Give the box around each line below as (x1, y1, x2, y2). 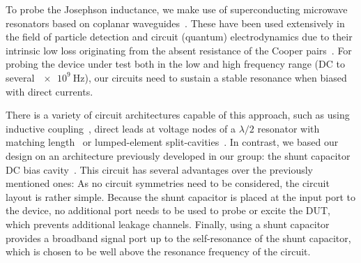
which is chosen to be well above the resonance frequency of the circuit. (6, 244, 311, 259)
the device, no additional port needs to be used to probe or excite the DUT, (6, 203, 330, 218)
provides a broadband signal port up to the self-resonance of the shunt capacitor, (6, 230, 351, 245)
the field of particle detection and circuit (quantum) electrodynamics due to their (6, 29, 353, 44)
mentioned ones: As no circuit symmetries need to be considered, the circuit (6, 176, 330, 190)
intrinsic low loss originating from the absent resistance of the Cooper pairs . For (6, 43, 352, 57)
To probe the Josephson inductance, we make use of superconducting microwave (6, 2, 348, 16)
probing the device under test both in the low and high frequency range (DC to (6, 57, 345, 71)
